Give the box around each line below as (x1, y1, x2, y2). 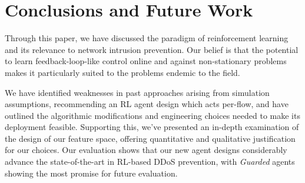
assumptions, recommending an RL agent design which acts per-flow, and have (5, 98, 289, 110)
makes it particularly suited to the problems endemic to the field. (5, 66, 240, 78)
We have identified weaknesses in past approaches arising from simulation (5, 86, 270, 98)
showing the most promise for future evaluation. (5, 167, 178, 179)
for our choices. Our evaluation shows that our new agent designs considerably (5, 144, 287, 156)
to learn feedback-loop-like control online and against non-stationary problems (5, 55, 287, 67)
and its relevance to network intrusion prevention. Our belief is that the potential (5, 43, 299, 55)
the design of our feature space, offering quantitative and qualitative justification (5, 132, 296, 144)
